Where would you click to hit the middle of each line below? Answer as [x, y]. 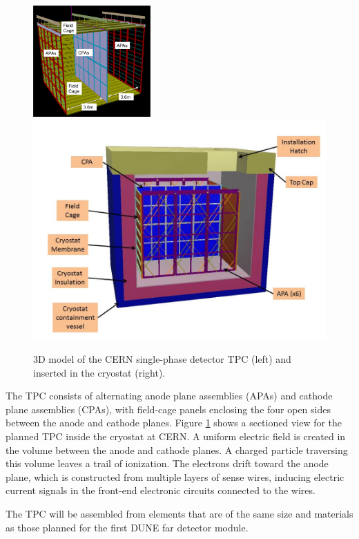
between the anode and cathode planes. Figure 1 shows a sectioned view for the [174, 423]
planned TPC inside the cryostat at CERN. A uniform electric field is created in [176, 436]
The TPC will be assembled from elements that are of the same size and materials [179, 513]
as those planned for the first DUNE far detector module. [127, 527]
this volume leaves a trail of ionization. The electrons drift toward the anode [167, 463]
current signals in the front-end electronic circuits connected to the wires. [161, 490]
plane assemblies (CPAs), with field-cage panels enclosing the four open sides [168, 409]
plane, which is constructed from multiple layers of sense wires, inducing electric [175, 476]
